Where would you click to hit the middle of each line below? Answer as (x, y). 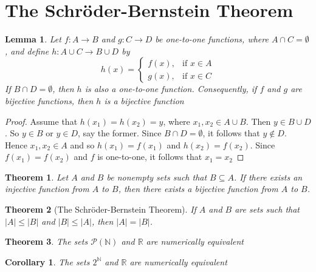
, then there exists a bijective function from (198, 189)
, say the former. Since (119, 133)
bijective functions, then (49, 100)
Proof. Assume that (41, 121)
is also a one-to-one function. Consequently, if (171, 89)
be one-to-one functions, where (212, 39)
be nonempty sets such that (157, 177)
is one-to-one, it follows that (150, 157)
